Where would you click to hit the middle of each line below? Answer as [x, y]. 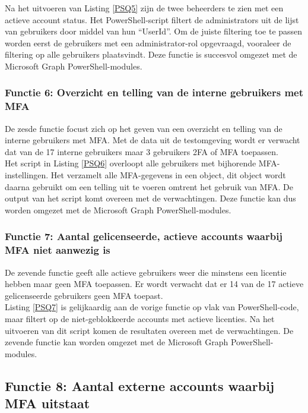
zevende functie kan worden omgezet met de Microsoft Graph [117, 342]
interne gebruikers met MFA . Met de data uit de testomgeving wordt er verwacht [153, 140]
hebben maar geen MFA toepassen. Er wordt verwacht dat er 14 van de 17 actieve [154, 284]
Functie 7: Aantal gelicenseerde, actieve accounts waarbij [144, 236]
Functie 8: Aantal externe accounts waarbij [140, 385]
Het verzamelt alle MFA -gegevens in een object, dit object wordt [168, 175]
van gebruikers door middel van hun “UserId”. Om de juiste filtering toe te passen [154, 31]
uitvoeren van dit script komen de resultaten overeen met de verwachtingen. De [149, 330]
